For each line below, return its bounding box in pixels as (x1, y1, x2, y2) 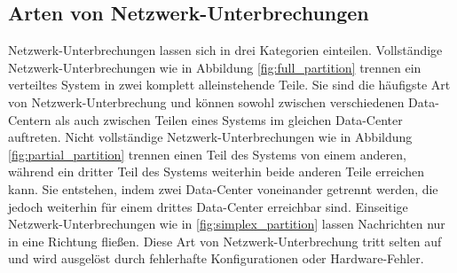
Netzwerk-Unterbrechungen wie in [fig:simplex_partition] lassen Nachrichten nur (8, 214, 445, 233)
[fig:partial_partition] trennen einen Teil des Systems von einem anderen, (8, 144, 406, 163)
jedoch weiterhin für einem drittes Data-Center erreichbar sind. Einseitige (8, 197, 408, 215)
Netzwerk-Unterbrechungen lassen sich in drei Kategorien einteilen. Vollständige (8, 41, 443, 59)
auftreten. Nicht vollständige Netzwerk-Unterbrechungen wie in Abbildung (8, 128, 413, 146)
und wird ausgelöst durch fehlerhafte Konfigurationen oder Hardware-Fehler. (8, 249, 424, 268)
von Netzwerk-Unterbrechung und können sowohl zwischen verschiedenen (8, 92, 405, 111)
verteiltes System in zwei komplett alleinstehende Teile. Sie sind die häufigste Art (8, 75, 451, 94)
